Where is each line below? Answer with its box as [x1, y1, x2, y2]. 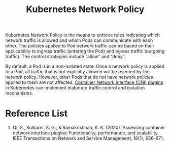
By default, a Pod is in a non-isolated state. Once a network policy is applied [5, 63, 165, 69]
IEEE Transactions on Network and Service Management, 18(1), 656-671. [12, 135, 164, 141]
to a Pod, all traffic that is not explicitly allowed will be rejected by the [5, 69, 150, 75]
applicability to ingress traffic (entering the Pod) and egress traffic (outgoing [5, 48, 165, 54]
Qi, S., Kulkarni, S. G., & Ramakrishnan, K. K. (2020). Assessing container [12, 125, 165, 131]
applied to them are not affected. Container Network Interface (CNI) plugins [5, 79, 163, 85]
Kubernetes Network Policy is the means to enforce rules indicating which [5, 32, 160, 38]
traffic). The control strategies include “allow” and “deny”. [5, 54, 126, 60]
